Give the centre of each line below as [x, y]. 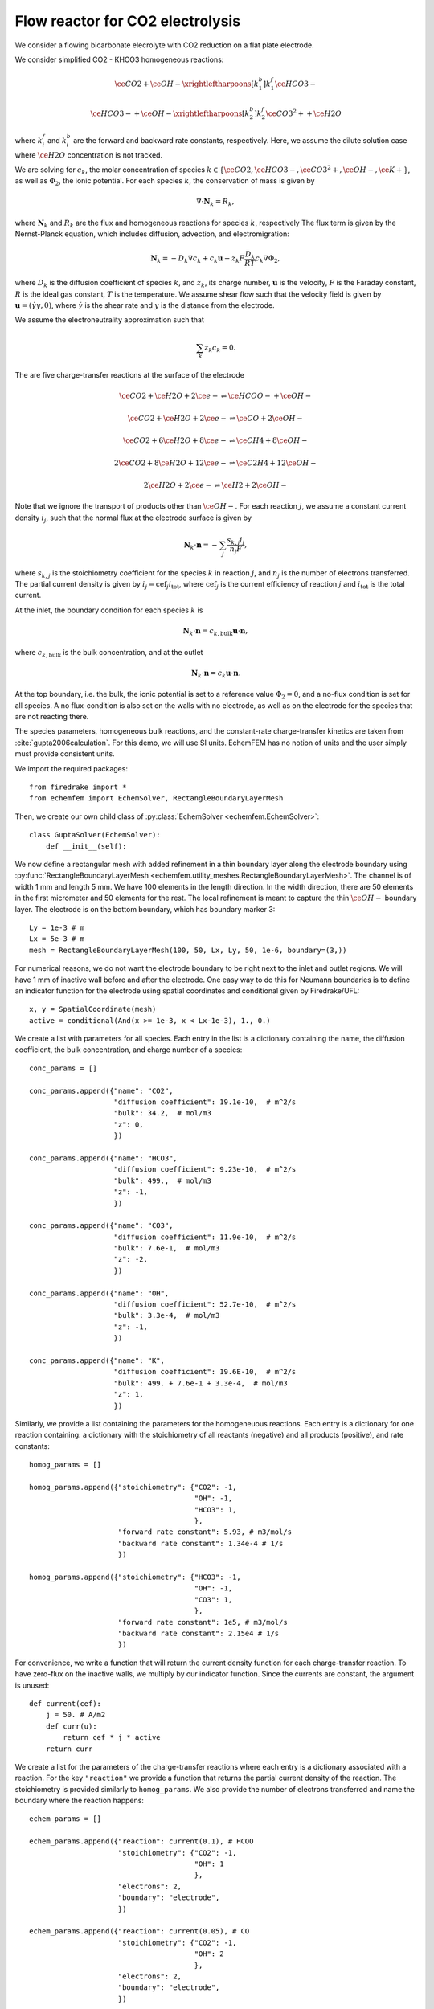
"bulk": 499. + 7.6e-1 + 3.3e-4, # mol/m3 [201, 1383]
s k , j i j [236, 541]
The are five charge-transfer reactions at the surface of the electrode [130, 375]
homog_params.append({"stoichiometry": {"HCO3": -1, [135, 1577]
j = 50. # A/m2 [76, 1715]
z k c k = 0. [220, 348]
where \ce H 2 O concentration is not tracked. [89, 155]
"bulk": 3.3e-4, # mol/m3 [167, 1315]
